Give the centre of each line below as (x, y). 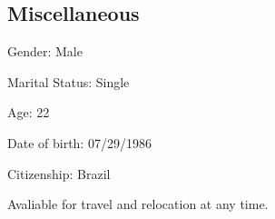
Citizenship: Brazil (59, 173)
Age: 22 (29, 112)
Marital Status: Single (69, 81)
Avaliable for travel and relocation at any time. (138, 204)
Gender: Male (45, 51)
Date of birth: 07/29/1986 (79, 142)
